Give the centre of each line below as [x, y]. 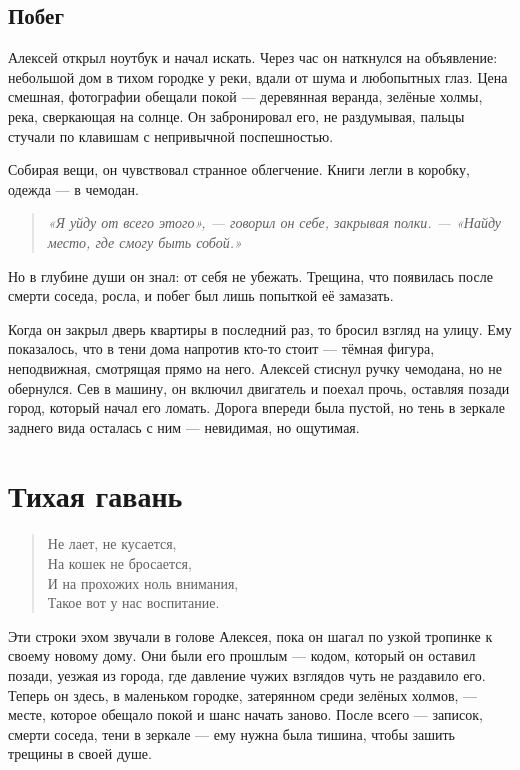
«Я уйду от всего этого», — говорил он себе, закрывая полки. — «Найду [274, 222]
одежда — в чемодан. [73, 188]
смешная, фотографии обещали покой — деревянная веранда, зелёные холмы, [245, 96]
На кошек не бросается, [119, 563]
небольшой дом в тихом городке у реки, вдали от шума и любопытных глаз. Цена [258, 76]
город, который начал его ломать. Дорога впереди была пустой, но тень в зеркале [256, 407]
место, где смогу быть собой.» [144, 241]
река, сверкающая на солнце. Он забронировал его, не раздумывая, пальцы [236, 115]
